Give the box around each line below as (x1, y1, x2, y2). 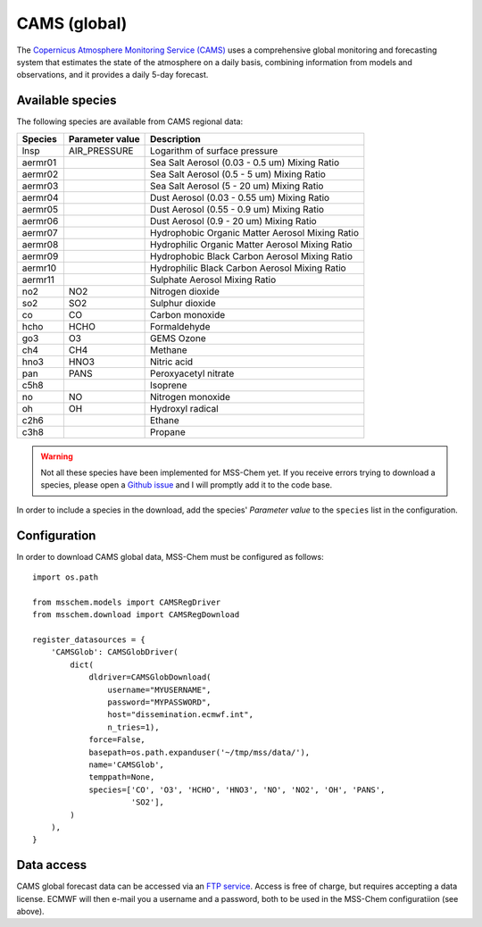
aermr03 (21, 180, 59, 192)
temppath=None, (88, 772, 155, 782)
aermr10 (21, 262, 57, 274)
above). (16, 906, 45, 916)
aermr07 (21, 226, 58, 238)
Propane (150, 425, 187, 438)
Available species (16, 93, 117, 108)
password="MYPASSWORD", (107, 697, 212, 707)
